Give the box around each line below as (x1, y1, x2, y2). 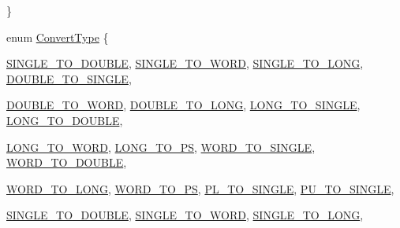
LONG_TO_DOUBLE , (6, 112, 123, 128)
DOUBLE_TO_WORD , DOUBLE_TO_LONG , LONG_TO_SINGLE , (6, 97, 361, 113)
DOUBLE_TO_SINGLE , (6, 70, 132, 86)
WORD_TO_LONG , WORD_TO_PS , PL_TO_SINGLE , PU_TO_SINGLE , (6, 180, 394, 197)
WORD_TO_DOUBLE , (6, 154, 127, 171)
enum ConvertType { (6, 28, 109, 45)
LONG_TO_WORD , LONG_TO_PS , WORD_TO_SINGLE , (6, 138, 316, 155)
